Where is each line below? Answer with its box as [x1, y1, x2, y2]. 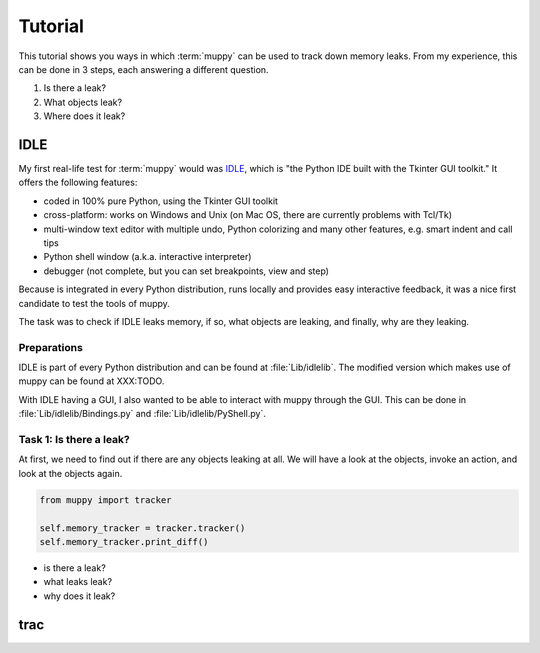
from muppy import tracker [39, 494, 172, 505]
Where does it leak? [43, 110, 126, 122]
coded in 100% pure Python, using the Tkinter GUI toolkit [43, 195, 279, 207]
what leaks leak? [43, 576, 113, 588]
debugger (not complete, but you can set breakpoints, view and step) [43, 265, 330, 277]
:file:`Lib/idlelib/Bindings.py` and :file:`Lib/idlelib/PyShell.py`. [18, 408, 267, 420]
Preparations [18, 340, 84, 354]
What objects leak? [43, 96, 123, 108]
